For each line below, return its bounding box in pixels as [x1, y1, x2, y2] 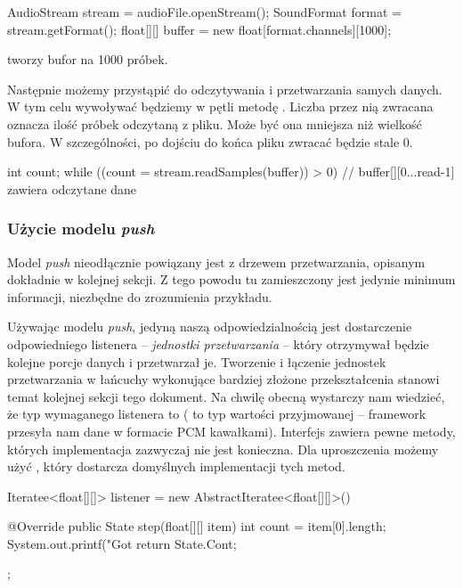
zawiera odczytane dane [7, 179, 137, 198]
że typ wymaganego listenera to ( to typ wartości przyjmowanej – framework [7, 404, 426, 423]
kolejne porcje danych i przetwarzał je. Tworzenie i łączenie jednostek [7, 352, 386, 371]
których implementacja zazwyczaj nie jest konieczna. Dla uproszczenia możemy [7, 439, 439, 458]
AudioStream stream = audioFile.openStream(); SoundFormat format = [7, 3, 402, 20]
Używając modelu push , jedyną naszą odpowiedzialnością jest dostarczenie [7, 317, 412, 336]
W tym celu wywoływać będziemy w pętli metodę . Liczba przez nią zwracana [7, 97, 434, 116]
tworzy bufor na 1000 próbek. [7, 50, 168, 69]
